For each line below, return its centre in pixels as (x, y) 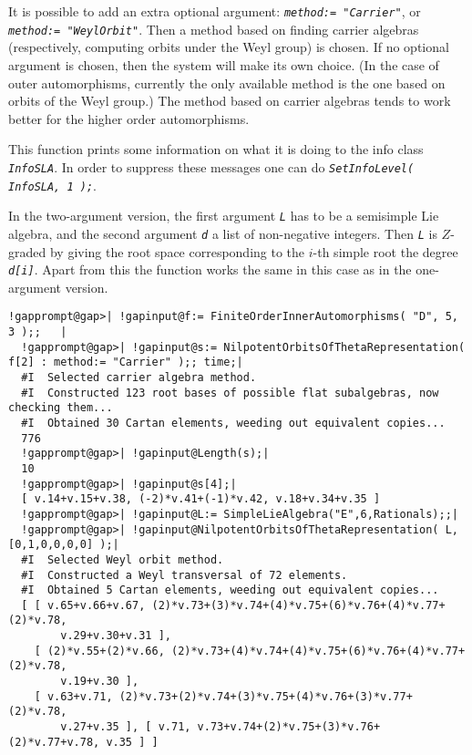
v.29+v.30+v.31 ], (116, 636)
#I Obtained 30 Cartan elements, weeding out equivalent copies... (233, 423)
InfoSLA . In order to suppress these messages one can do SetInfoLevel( (211, 166)
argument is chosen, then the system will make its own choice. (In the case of (224, 64)
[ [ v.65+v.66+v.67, (83, 605)
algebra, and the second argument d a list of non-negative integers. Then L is (223, 233)
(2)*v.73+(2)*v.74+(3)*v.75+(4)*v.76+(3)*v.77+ (266, 696)
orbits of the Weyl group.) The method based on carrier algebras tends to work (230, 101)
